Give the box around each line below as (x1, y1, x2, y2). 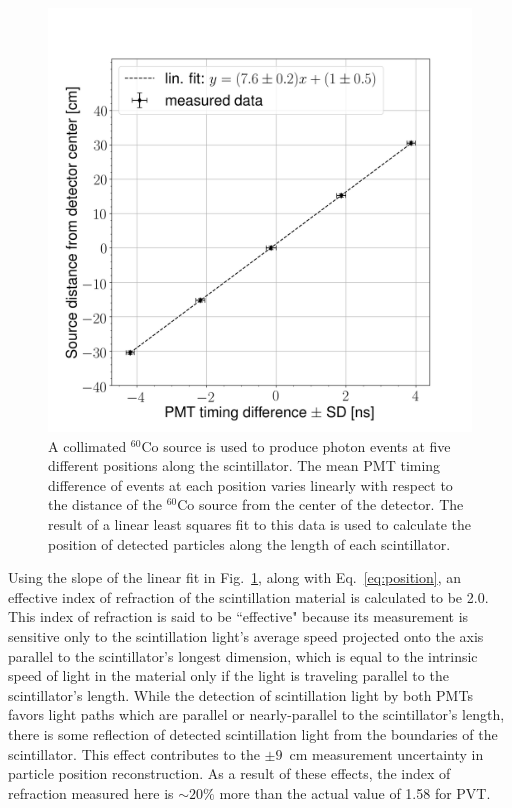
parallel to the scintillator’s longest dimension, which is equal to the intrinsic (8, 645, 478, 666)
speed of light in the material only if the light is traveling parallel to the (8, 665, 449, 686)
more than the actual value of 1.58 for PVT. (219, 782, 491, 803)
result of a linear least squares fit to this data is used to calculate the (48, 513, 471, 534)
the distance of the (48, 494, 163, 515)
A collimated (48, 435, 127, 456)
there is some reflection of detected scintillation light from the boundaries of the (8, 723, 498, 744)
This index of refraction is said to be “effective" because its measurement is (8, 606, 469, 627)
